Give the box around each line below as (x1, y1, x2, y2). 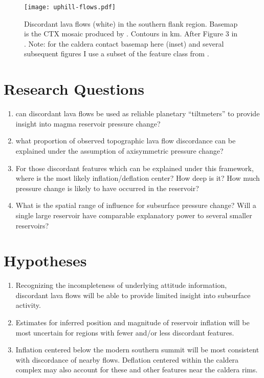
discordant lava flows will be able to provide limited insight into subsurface (15, 289, 251, 300)
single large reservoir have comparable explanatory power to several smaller (15, 209, 252, 220)
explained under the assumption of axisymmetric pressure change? (15, 145, 224, 156)
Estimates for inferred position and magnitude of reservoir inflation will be (15, 317, 250, 327)
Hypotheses (4, 250, 87, 271)
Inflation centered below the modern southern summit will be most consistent (15, 344, 259, 355)
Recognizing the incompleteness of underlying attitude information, (15, 280, 227, 290)
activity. (15, 300, 41, 310)
